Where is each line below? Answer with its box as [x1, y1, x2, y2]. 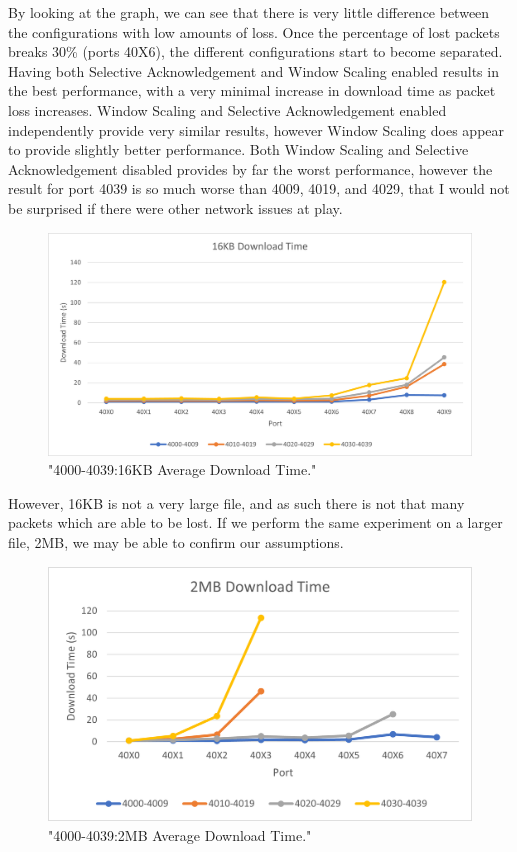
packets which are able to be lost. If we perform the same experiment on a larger [8, 512, 503, 533]
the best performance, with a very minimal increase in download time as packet [8, 80, 496, 101]
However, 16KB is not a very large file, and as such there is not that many [8, 492, 465, 513]
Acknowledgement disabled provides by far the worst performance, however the [8, 158, 493, 179]
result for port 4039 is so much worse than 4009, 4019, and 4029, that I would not [8, 178, 510, 199]
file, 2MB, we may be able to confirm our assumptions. [8, 532, 344, 553]
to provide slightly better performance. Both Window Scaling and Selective [8, 139, 469, 160]
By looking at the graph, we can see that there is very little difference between [8, 2, 490, 22]
